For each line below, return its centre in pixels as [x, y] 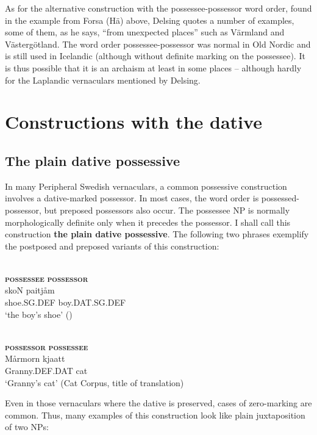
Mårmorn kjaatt [35, 358]
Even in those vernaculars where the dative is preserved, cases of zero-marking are [158, 403]
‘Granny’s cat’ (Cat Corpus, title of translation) [94, 382]
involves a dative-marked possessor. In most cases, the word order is [132, 198]
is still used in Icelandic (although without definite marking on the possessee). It [155, 56]
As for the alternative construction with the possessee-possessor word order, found [158, 8]
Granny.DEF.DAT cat [46, 371]
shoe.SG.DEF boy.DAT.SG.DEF [66, 302]
